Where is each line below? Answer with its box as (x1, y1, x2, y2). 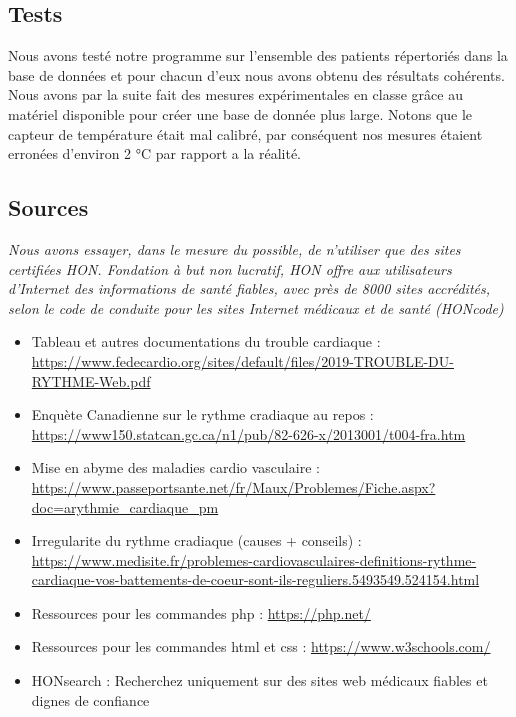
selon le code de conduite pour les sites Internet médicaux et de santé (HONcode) (8, 297, 504, 318)
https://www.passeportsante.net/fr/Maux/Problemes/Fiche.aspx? (31, 476, 436, 497)
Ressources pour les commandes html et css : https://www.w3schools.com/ (31, 636, 491, 657)
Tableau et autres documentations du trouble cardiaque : (31, 331, 381, 352)
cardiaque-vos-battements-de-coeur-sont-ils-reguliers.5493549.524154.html (31, 569, 480, 590)
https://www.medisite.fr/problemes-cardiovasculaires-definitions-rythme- (31, 549, 477, 570)
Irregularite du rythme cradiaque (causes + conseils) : (31, 530, 362, 551)
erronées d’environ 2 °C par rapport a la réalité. (8, 143, 302, 164)
